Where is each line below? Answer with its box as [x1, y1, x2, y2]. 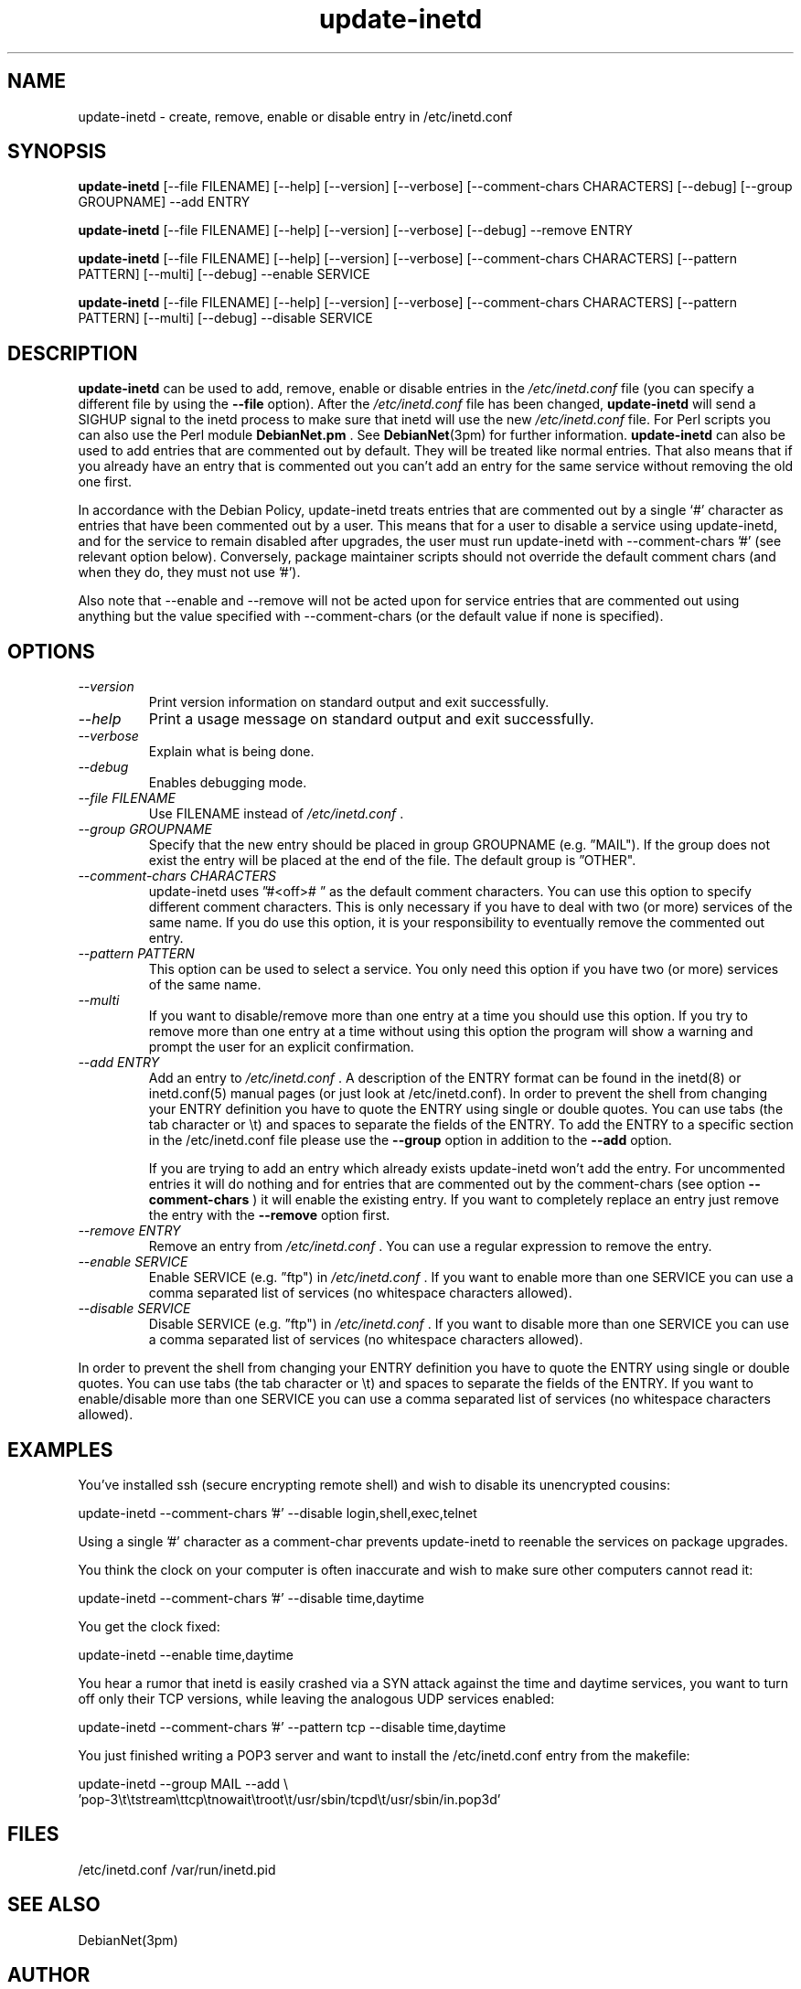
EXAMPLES [7, 1438, 113, 1461]
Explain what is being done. [148, 743, 315, 760]
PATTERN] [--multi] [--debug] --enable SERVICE [78, 266, 370, 283]
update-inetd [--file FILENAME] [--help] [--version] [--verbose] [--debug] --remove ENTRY [78, 222, 634, 239]
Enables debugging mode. [148, 775, 307, 791]
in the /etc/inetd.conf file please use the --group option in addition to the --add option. [148, 1132, 672, 1149]
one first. [78, 474, 133, 490]
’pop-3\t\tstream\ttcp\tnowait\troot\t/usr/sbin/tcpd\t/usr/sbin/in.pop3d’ [78, 1791, 501, 1807]
